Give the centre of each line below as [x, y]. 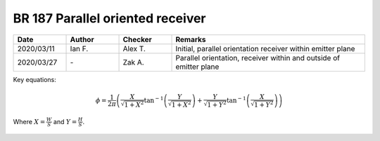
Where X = [29, 121]
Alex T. [134, 48]
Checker [138, 39]
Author [82, 39]
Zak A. [133, 62]
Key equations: [34, 79]
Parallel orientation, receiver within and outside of [258, 58]
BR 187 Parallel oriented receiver [109, 18]
